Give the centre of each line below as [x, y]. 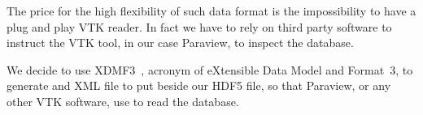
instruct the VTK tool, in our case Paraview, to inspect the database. [180, 43]
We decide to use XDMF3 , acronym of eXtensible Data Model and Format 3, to [210, 69]
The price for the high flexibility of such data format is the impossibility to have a [211, 11]
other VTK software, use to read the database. [123, 101]
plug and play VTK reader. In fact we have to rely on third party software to [199, 26]
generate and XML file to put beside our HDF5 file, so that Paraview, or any [199, 85]
